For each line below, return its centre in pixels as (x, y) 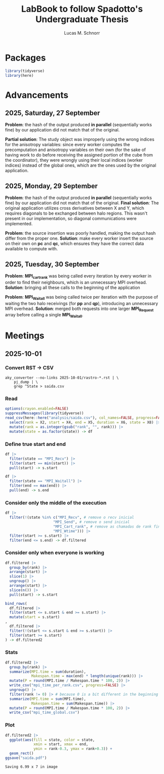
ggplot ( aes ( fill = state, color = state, (52, 740)
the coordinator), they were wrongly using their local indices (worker (74, 160)
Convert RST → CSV (29, 368)
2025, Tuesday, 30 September (52, 264)
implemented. (19, 224)
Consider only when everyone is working (55, 553)
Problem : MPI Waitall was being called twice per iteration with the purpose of (82, 298)
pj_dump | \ (26, 382)
